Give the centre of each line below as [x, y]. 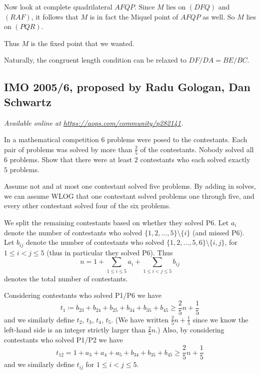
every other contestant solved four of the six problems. [87, 206]
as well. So [219, 16]
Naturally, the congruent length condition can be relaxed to [95, 60]
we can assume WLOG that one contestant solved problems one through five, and [129, 196]
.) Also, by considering [190, 330]
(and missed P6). [218, 232]
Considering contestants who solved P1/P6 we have [83, 295]
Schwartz [28, 101]
